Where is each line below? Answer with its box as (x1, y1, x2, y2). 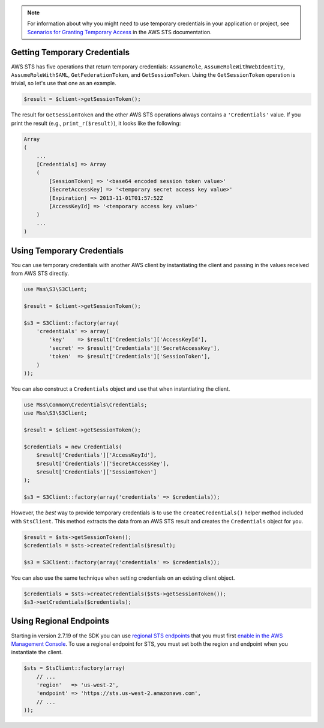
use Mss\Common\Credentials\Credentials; (23, 401, 148, 408)
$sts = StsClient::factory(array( (23, 665, 125, 672)
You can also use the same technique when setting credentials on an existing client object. (11, 574, 235, 582)
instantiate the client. (11, 649, 63, 656)
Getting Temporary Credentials (11, 47, 130, 57)
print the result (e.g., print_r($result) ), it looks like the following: (11, 119, 181, 127)
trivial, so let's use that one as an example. (11, 80, 117, 87)
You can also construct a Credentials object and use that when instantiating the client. (11, 385, 230, 393)
